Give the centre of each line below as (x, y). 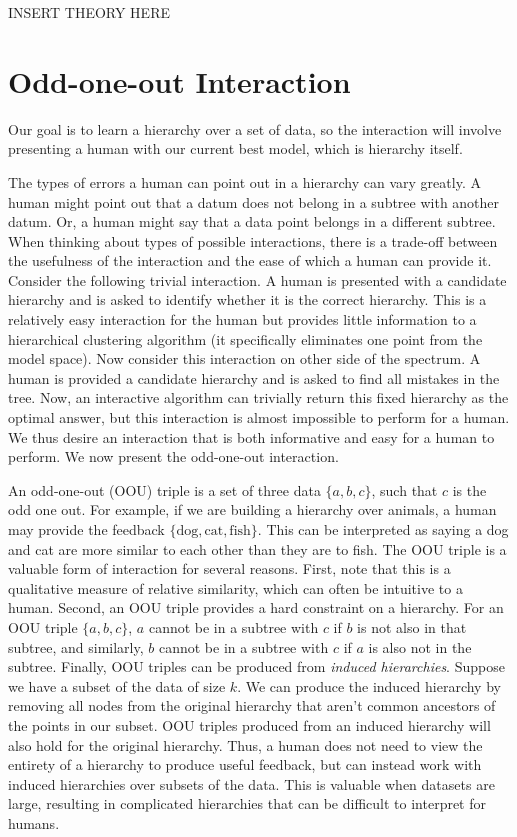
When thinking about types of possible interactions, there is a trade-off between (253, 240)
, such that (404, 489)
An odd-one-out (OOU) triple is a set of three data (164, 489)
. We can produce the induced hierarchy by (369, 685)
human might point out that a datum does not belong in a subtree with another (254, 201)
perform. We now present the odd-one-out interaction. (173, 456)
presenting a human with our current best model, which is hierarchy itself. (235, 148)
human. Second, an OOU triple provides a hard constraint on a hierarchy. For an (256, 607)
